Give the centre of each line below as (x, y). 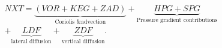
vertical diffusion (83, 42)
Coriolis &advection (80, 22)
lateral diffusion (31, 42)
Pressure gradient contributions (177, 20)
